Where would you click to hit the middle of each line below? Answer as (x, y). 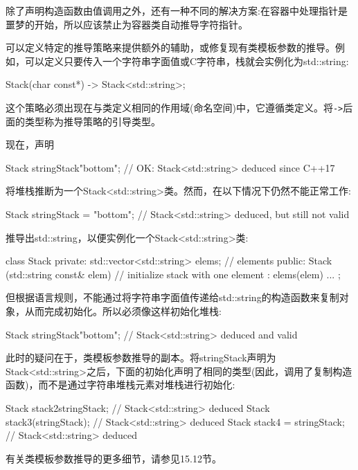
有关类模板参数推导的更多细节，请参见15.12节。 (114, 458)
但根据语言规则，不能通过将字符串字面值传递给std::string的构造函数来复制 (172, 297)
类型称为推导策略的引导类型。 (92, 121)
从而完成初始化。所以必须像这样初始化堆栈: (123, 310)
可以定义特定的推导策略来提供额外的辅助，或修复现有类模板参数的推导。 (170, 47)
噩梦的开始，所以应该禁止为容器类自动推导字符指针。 (127, 24)
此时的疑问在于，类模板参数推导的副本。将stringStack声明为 (141, 358)
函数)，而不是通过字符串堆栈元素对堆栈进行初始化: (120, 385)
